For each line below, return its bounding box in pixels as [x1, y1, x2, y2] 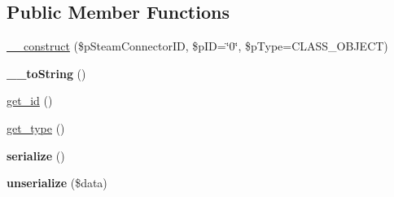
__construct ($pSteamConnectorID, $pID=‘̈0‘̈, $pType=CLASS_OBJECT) [7, 37, 388, 55]
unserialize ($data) [7, 174, 107, 191]
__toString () [7, 64, 86, 81]
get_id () [7, 92, 53, 109]
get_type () [7, 119, 65, 136]
